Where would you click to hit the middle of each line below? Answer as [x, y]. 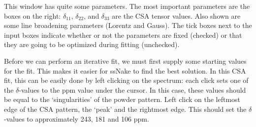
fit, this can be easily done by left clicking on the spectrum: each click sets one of [126, 80]
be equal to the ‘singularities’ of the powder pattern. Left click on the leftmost [122, 99]
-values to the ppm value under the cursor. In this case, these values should [132, 89]
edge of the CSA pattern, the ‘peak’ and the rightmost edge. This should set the [125, 109]
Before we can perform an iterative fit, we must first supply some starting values [125, 61]
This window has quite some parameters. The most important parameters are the [127, 6]
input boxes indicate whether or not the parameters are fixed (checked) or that [123, 35]
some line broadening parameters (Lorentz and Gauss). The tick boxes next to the [128, 25]
